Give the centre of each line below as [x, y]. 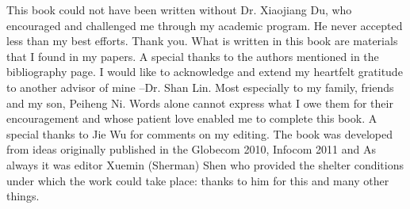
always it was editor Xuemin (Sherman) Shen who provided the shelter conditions [205, 164]
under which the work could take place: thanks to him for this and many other [198, 180]
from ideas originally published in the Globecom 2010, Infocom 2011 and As [191, 149]
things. [23, 196]
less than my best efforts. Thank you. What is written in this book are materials [202, 41]
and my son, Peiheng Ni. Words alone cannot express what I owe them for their [200, 103]
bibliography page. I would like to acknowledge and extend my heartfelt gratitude [205, 72]
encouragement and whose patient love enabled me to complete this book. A [192, 118]
